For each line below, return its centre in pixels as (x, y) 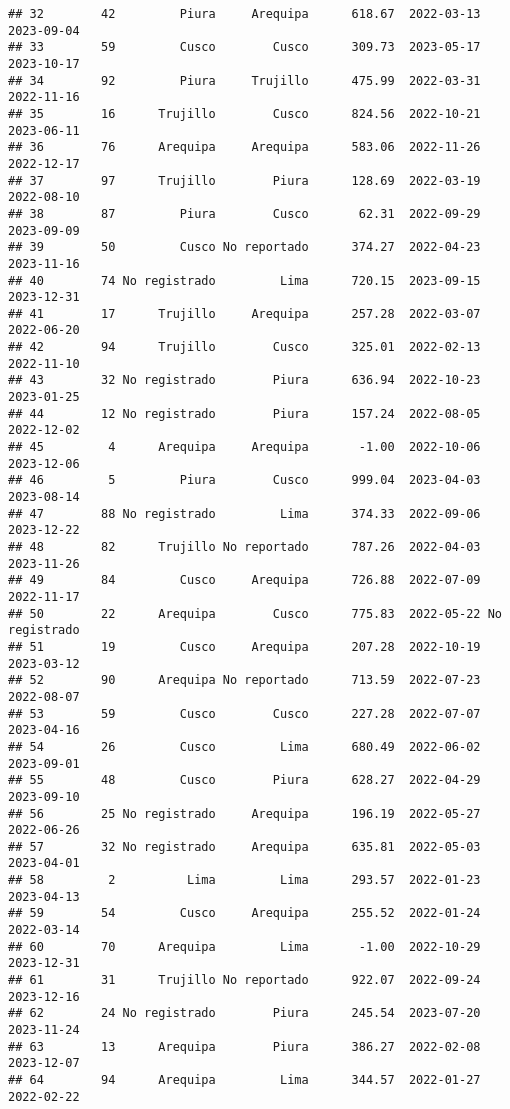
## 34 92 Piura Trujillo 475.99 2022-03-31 (244, 80)
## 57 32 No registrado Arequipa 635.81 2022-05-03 (244, 846)
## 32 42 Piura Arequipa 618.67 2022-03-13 (244, 14)
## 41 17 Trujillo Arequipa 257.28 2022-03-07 (244, 313)
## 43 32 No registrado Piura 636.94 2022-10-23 (244, 380)
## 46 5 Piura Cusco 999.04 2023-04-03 (244, 480)
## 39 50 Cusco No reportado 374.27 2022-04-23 (244, 247)
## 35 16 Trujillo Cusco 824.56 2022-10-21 (244, 113)
